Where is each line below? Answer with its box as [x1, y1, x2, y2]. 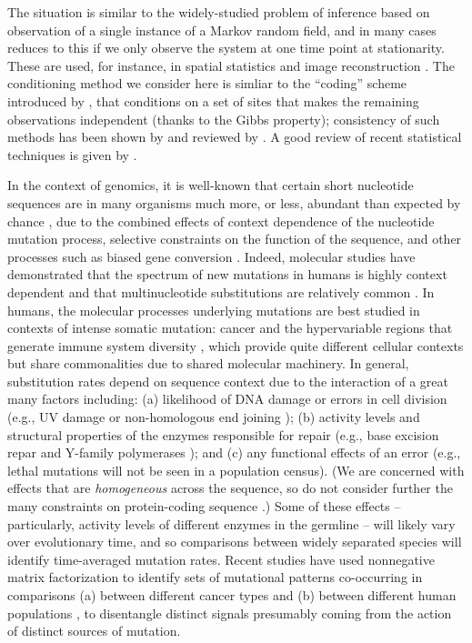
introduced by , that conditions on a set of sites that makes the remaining [7, 91, 419, 110]
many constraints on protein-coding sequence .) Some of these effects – [7, 497, 401, 516]
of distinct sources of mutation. [7, 621, 181, 640]
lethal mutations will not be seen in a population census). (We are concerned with [7, 460, 465, 479]
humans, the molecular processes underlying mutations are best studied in [7, 300, 420, 319]
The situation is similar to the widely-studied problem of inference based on [7, 3, 430, 21]
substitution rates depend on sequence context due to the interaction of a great [7, 371, 448, 390]
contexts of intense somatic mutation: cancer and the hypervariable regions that [7, 318, 453, 337]
